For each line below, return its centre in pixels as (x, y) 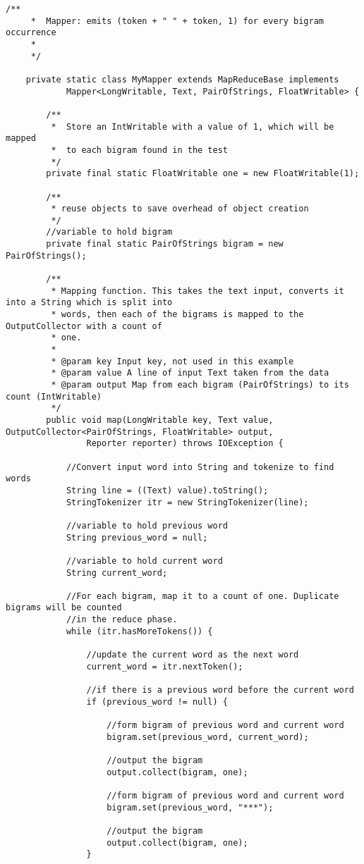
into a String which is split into (89, 303)
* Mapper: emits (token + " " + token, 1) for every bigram (177, 21)
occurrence (31, 33)
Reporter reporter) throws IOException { (185, 444)
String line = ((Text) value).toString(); (167, 490)
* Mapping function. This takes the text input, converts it (198, 291)
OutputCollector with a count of (84, 326)
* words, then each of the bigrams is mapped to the (177, 315)
